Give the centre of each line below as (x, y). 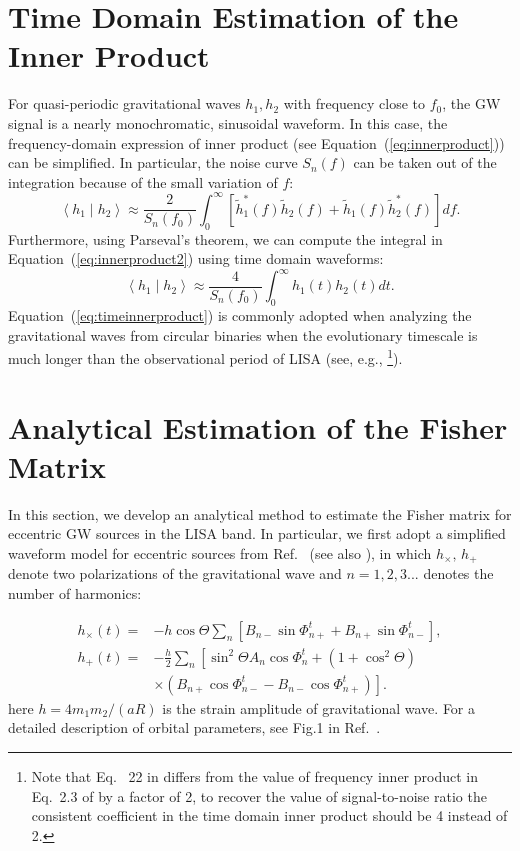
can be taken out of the (425, 162)
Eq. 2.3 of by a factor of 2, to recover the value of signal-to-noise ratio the (259, 795)
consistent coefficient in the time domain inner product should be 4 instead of (269, 815)
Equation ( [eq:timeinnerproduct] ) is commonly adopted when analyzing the (240, 315)
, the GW (471, 103)
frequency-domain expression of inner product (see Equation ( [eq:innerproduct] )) (256, 142)
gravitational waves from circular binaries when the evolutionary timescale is (243, 334)
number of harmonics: (75, 593)
